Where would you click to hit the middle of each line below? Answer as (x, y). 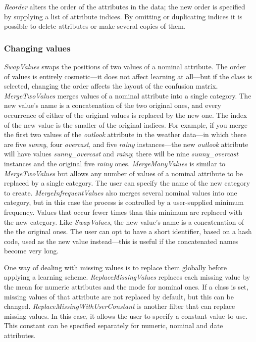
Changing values (37, 48)
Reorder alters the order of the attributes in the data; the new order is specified (125, 6)
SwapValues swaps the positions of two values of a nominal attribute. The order (125, 66)
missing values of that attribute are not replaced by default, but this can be (119, 296)
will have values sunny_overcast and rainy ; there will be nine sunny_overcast (121, 154)
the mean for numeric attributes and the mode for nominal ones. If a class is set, (126, 287)
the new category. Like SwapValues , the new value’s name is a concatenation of (124, 221)
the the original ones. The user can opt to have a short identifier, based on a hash (128, 231)
